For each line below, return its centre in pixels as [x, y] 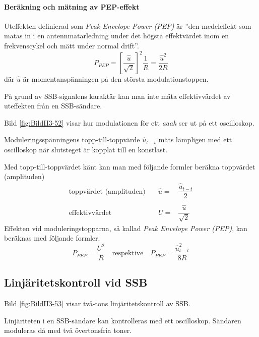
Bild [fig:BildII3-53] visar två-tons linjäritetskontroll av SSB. [97, 303]
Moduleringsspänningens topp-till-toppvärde [72, 139]
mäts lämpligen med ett [195, 139]
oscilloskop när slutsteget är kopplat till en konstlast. [86, 150]
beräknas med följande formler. [52, 238]
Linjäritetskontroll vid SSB [76, 282]
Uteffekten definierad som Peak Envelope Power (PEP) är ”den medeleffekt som [128, 25]
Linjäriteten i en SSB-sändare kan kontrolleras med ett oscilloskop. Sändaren [123, 320]
